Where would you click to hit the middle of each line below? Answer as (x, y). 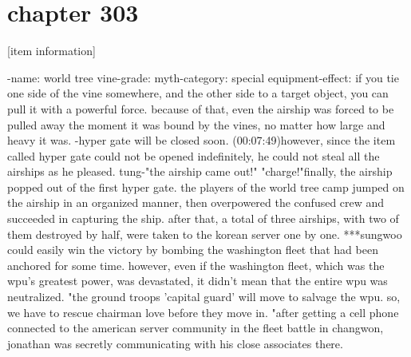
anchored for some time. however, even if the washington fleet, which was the (196, 265)
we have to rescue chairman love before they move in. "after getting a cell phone (203, 312)
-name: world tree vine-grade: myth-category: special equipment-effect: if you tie (203, 77)
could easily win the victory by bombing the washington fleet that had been (193, 250)
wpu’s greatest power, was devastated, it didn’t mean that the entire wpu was (198, 281)
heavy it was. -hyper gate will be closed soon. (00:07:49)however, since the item (202, 140)
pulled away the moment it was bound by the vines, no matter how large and (196, 124)
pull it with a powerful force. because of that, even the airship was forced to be (201, 108)
